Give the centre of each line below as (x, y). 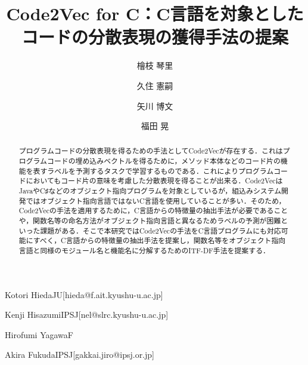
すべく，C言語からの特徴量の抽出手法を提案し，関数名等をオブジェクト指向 (159, 240)
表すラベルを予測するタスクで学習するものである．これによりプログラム (153, 171)
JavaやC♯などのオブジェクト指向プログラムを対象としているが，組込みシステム (150, 191)
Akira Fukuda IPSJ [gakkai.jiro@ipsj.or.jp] (80, 355)
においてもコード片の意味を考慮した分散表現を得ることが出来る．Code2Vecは (154, 181)
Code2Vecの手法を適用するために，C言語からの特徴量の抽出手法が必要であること (153, 211)
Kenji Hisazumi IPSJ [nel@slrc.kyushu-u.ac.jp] (87, 315)
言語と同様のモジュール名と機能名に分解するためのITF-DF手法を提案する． (144, 251)
